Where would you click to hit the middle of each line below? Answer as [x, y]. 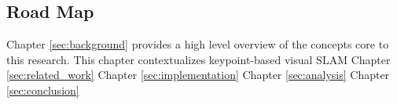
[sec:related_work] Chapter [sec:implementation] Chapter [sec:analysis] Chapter [198, 75]
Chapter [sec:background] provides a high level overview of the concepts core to [198, 44]
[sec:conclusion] [43, 90]
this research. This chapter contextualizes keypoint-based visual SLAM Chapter [198, 59]
